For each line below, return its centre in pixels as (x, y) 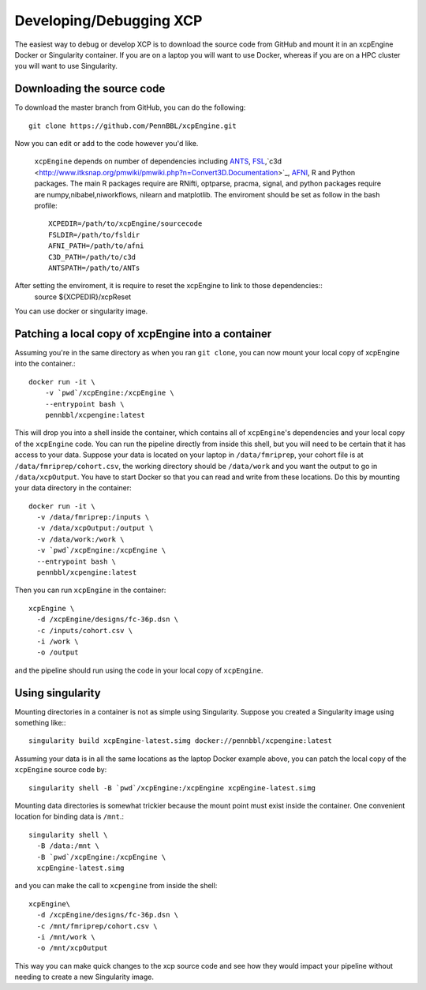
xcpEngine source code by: (61, 770)
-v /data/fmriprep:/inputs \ (93, 517)
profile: (46, 205)
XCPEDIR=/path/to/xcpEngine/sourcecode (125, 224)
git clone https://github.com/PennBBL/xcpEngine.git (133, 126)
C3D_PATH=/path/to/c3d (92, 257)
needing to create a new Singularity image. (84, 977)
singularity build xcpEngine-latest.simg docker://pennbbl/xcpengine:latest (181, 741)
